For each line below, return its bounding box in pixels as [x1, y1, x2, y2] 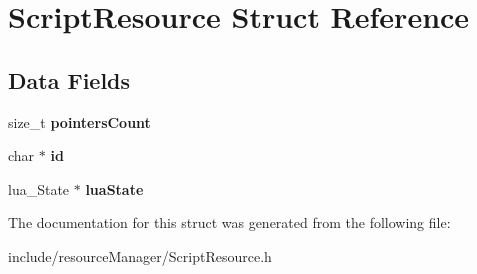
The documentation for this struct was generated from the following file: [8, 212, 451, 233]
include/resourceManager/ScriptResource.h [8, 245, 272, 266]
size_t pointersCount [8, 111, 151, 132]
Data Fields [8, 64, 131, 95]
